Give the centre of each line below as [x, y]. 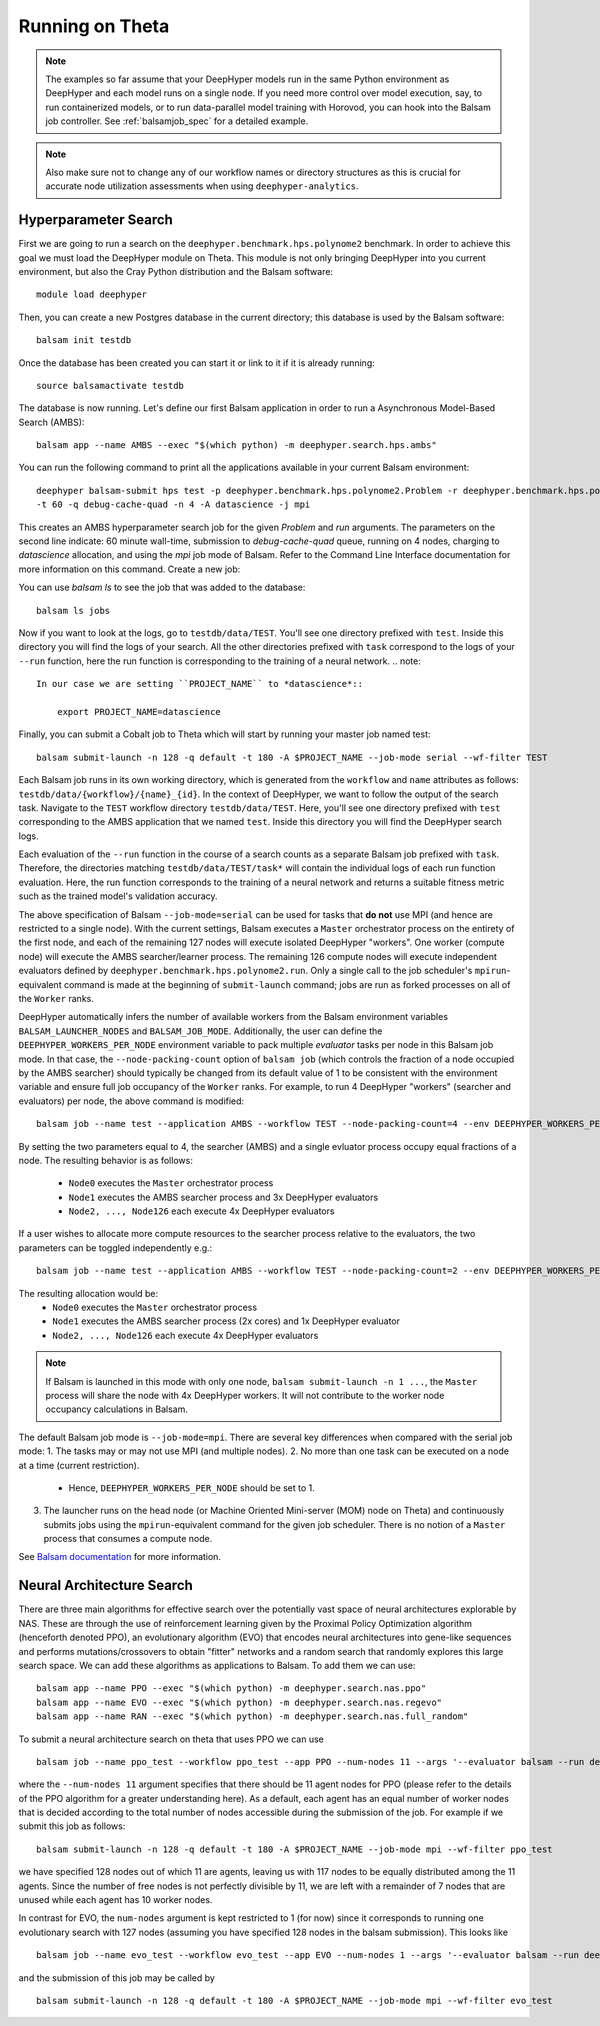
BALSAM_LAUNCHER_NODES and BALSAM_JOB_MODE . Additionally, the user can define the [200, 1031]
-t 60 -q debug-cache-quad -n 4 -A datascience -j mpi [173, 504]
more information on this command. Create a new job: [129, 569]
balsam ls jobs [73, 610]
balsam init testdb [84, 340]
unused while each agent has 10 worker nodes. [115, 1900]
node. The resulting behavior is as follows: [106, 1160]
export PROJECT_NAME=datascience [139, 711]
